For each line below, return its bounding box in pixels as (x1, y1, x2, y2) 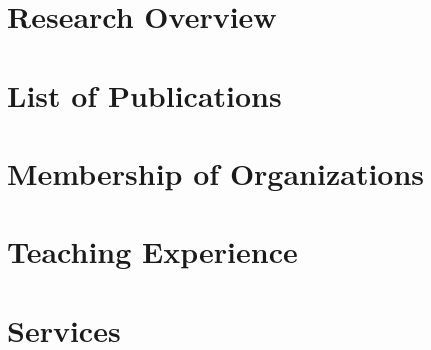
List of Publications (7, 74, 282, 115)
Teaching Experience (7, 231, 298, 272)
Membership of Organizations (7, 152, 425, 193)
